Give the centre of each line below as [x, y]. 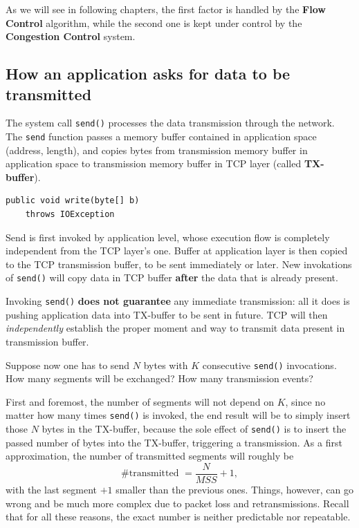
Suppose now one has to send [68, 365]
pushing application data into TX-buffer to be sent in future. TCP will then [167, 314]
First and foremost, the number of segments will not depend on [140, 401]
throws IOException [70, 215]
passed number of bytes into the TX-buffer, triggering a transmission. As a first [174, 442]
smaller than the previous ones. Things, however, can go [235, 489]
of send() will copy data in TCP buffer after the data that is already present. [172, 277]
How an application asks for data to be [148, 74]
